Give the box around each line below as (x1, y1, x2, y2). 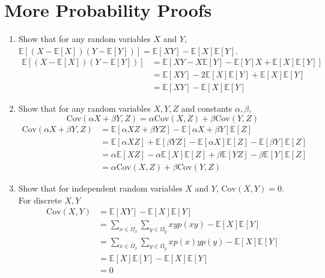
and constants (181, 102, 232, 115)
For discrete (18, 193, 62, 206)
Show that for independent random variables (18, 182, 183, 195)
